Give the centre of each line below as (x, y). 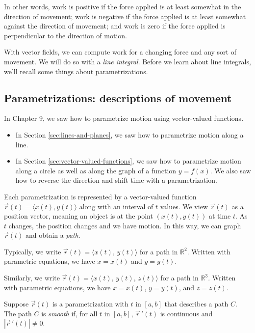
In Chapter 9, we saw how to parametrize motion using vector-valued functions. (124, 118)
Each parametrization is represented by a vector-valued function (100, 196)
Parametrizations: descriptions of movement (118, 97)
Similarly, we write (32, 278)
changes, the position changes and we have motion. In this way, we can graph (125, 225)
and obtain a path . (53, 235)
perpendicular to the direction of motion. (65, 35)
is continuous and (186, 313)
